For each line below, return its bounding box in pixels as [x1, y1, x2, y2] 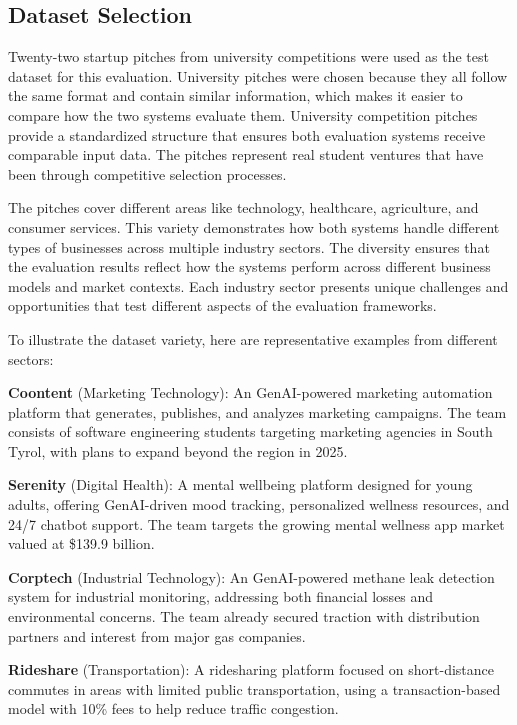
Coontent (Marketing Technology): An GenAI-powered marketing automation [8, 382, 493, 403]
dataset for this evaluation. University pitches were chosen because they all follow [8, 65, 508, 86]
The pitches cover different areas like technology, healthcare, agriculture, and [8, 197, 479, 218]
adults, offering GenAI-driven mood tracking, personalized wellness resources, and [8, 494, 510, 515]
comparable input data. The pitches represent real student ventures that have [8, 144, 484, 165]
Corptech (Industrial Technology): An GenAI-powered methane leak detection [8, 566, 495, 587]
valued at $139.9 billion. [8, 533, 155, 554]
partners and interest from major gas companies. [8, 625, 306, 646]
